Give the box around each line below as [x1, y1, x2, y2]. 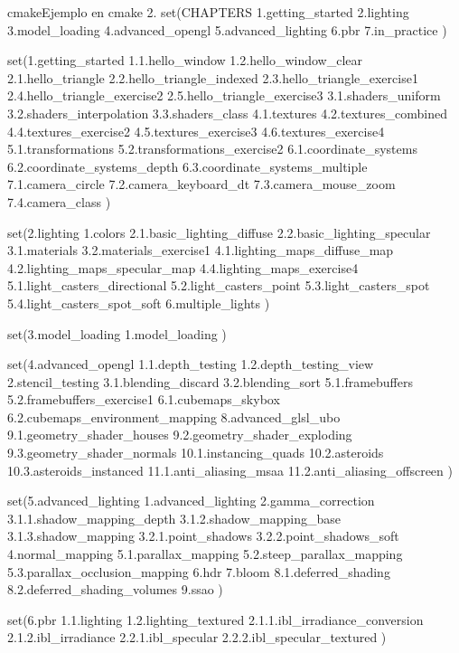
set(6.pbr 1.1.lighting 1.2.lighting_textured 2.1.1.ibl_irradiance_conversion [7, 610, 424, 629]
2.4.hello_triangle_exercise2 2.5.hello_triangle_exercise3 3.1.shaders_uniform [7, 86, 441, 105]
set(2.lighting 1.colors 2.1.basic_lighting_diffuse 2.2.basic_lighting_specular [7, 222, 431, 241]
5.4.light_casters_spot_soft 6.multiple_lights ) [7, 293, 270, 312]
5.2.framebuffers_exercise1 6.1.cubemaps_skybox [7, 390, 280, 409]
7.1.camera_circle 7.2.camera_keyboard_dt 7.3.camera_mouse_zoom [7, 175, 396, 194]
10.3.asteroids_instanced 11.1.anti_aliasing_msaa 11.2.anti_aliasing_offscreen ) [7, 460, 453, 479]
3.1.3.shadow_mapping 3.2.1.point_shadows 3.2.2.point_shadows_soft [7, 526, 399, 545]
